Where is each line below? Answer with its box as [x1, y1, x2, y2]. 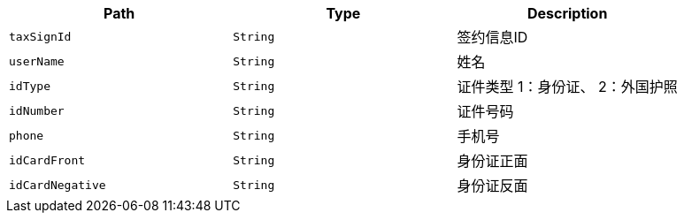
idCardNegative [9, 178, 106, 192]
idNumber [9, 103, 65, 118]
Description [526, 4, 608, 22]
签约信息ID [457, 28, 528, 46]
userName [9, 54, 65, 68]
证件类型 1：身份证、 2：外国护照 [457, 78, 678, 95]
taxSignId [9, 29, 72, 43]
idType [9, 79, 50, 93]
